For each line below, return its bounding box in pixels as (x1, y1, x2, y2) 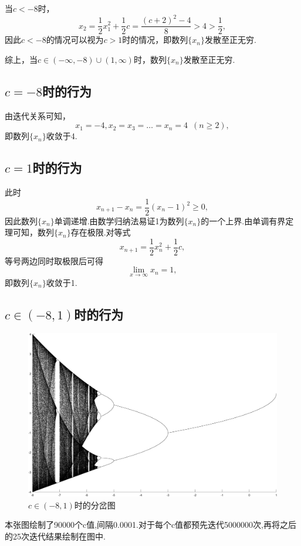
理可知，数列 (5, 226, 54, 238)
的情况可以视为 (46, 33, 104, 46)
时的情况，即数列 (122, 33, 188, 46)
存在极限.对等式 (70, 226, 131, 238)
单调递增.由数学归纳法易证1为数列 (54, 214, 184, 227)
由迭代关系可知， (5, 109, 70, 122)
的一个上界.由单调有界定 (201, 214, 294, 227)
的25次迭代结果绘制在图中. (5, 530, 106, 542)
